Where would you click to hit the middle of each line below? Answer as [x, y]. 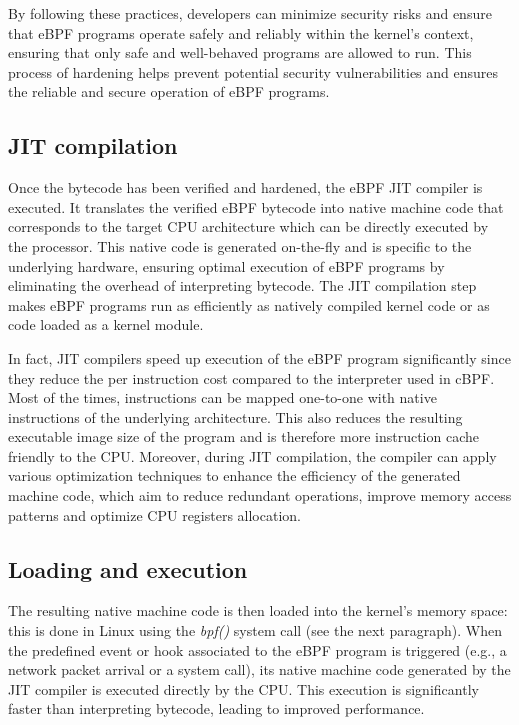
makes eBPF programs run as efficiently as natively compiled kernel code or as [249, 304]
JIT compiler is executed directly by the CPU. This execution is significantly [243, 688]
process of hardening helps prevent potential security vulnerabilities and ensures [253, 71]
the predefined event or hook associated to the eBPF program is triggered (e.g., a [257, 649]
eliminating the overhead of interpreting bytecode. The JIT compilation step [242, 285]
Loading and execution [128, 568]
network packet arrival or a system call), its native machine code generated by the [259, 669]
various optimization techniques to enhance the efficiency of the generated [234, 475]
